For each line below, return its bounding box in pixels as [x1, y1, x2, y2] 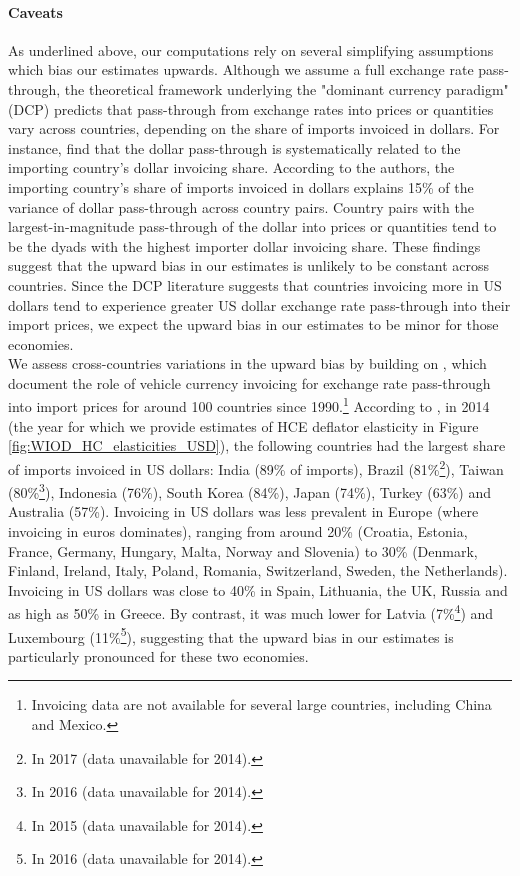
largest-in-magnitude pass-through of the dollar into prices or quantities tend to [8, 216, 497, 237]
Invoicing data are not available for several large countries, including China [31, 694, 492, 715]
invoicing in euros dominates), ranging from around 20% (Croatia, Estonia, [8, 521, 468, 542]
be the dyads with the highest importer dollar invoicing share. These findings [8, 235, 481, 256]
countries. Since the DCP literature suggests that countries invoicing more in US [8, 274, 502, 295]
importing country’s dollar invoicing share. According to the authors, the [8, 157, 455, 178]
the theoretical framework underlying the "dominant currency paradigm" [64, 78, 509, 99]
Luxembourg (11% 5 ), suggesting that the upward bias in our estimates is [8, 623, 454, 647]
